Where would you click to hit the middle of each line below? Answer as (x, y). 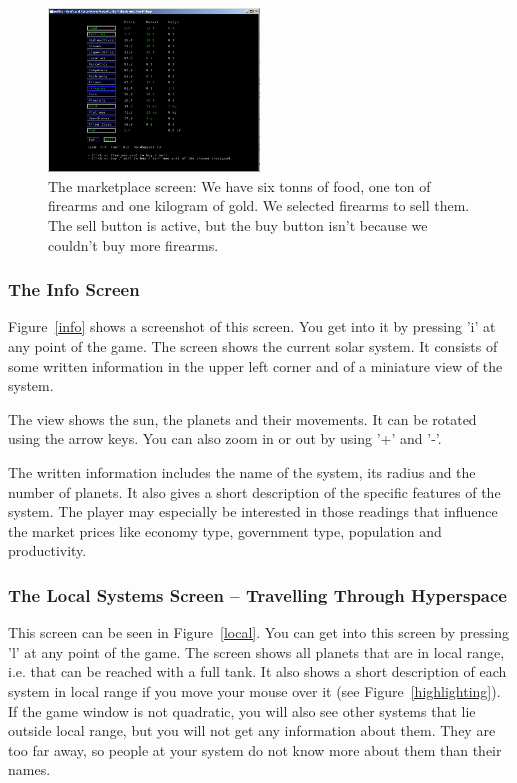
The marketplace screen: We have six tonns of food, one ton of (239, 185)
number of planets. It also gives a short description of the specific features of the (254, 491)
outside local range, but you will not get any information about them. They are (252, 730)
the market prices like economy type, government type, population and (225, 530)
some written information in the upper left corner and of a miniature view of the (255, 365)
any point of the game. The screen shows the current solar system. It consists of (253, 346)
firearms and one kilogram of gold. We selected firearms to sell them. (259, 205)
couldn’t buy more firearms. (133, 244)
